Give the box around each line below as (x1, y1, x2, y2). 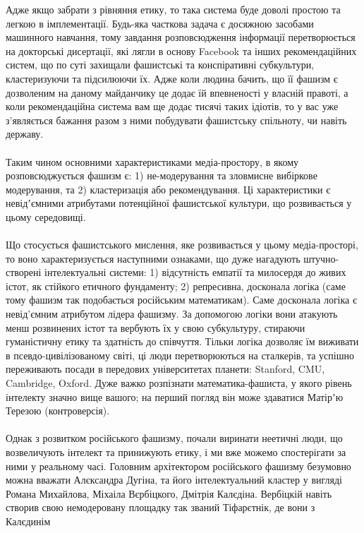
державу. (6, 126, 44, 141)
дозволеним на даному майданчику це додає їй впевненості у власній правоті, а (6, 85, 348, 100)
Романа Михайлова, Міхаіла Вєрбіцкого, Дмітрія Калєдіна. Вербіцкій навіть (6, 486, 332, 501)
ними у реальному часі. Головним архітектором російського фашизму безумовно (6, 458, 351, 473)
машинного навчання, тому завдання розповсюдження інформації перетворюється (6, 30, 356, 44)
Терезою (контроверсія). (6, 403, 110, 418)
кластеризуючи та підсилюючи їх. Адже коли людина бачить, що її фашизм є (6, 71, 338, 85)
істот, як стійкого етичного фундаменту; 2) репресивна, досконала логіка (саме (6, 278, 346, 293)
